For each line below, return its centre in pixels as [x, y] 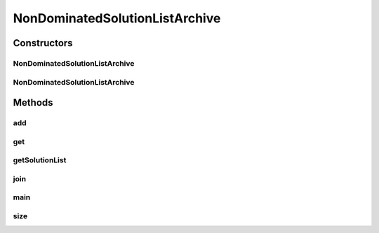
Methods [33, 103]
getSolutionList [40, 160]
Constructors [43, 43]
